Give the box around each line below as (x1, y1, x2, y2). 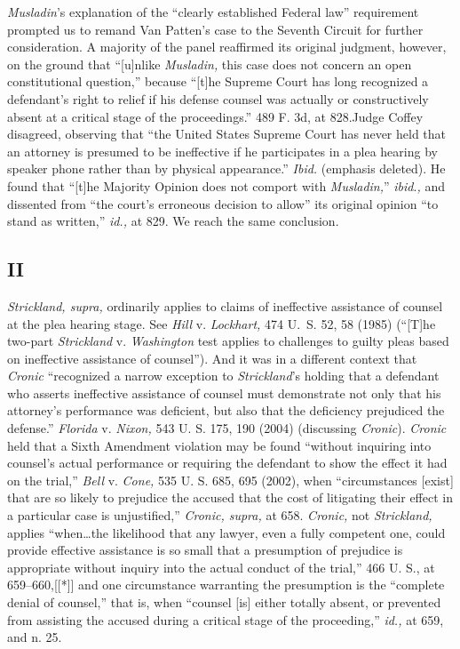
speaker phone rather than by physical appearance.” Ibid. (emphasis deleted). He (7, 159, 446, 178)
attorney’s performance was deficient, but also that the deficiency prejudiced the (7, 401, 445, 420)
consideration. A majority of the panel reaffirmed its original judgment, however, (7, 37, 447, 56)
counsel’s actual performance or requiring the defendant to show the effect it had (7, 453, 448, 472)
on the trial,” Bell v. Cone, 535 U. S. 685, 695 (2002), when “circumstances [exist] (7, 470, 454, 489)
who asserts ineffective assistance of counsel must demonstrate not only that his (7, 383, 441, 402)
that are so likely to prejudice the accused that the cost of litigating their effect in (7, 488, 453, 507)
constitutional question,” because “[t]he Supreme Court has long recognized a (7, 72, 429, 91)
